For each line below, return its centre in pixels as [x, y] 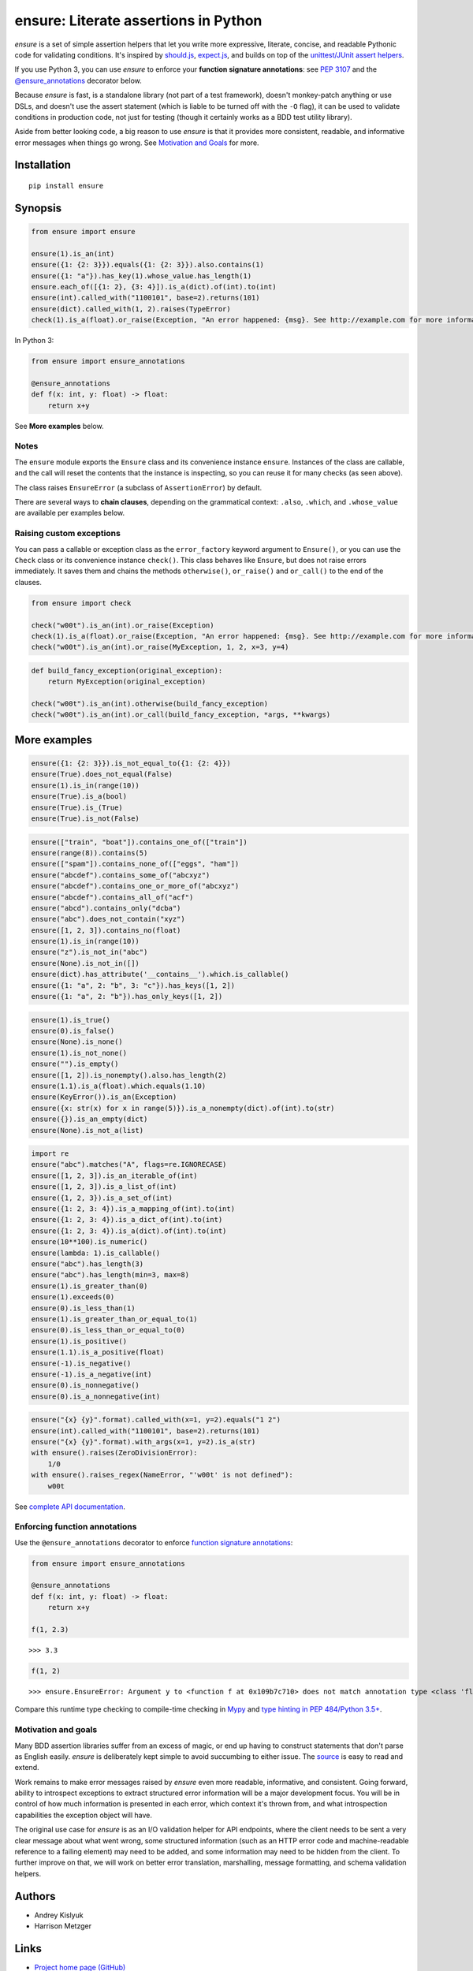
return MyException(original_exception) [127, 682]
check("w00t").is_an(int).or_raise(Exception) [123, 625]
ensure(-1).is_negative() [81, 1363]
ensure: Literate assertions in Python [138, 20]
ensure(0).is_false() [73, 1030]
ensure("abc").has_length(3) [88, 1264]
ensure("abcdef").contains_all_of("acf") [112, 897]
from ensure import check [81, 603]
